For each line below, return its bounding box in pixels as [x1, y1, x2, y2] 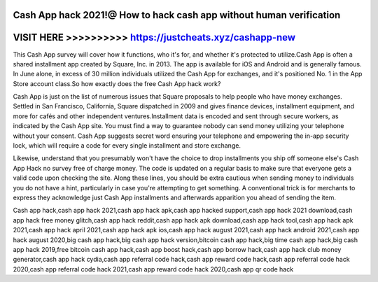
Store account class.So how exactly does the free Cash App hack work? [13, 79, 221, 87]
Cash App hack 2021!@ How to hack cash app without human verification [13, 9, 341, 21]
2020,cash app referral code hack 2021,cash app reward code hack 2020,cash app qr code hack [13, 265, 294, 273]
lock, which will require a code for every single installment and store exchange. [13, 141, 241, 150]
